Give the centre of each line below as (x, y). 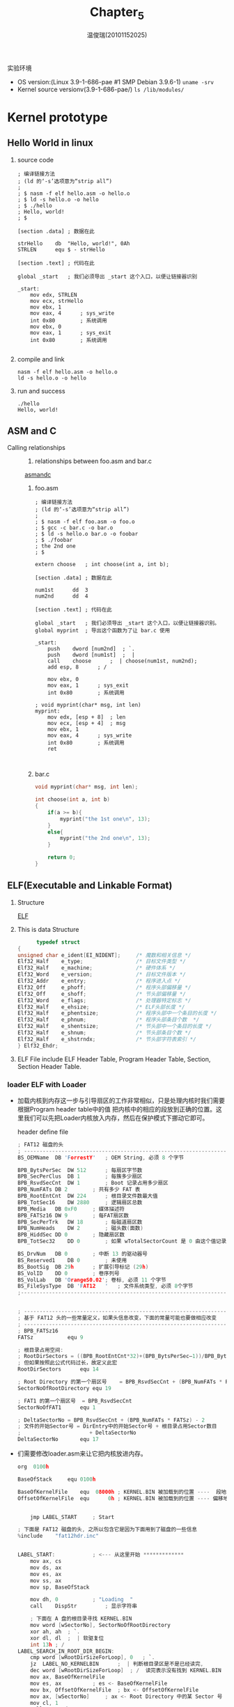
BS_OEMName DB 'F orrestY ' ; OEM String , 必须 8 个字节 (101, 1158)
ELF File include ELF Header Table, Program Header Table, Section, (114, 1059)
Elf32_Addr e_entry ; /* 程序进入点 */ (99, 981)
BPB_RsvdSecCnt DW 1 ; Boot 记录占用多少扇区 (93, 1183)
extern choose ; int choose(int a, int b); (102, 565)
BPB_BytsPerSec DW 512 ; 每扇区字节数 (80, 1170)
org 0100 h (33, 1467)
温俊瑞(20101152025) (117, 35)
